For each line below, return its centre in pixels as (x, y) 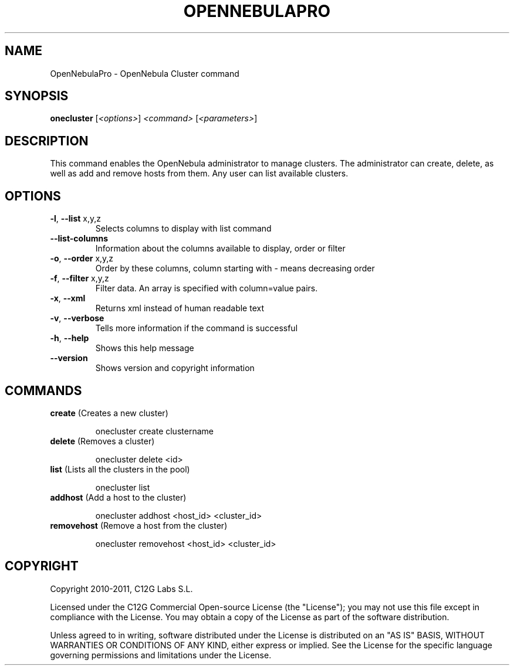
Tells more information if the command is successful (197, 328)
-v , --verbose (77, 318)
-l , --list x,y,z (76, 219)
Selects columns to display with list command (183, 229)
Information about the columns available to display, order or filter (220, 249)
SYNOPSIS (37, 96)
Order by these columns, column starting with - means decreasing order (235, 268)
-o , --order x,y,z (82, 259)
